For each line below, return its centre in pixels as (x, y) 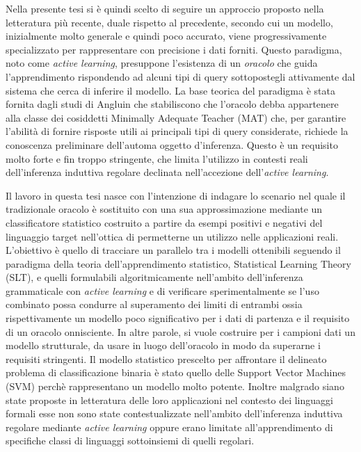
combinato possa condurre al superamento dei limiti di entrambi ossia (154, 304)
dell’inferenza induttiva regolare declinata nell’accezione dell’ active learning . (167, 172)
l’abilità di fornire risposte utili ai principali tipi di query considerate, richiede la (177, 131)
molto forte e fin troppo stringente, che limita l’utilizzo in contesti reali (157, 158)
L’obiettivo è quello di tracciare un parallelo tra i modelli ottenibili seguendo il (173, 250)
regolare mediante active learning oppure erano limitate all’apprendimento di (169, 427)
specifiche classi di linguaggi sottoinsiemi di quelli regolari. (130, 441)
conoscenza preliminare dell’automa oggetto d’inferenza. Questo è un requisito (172, 144)
